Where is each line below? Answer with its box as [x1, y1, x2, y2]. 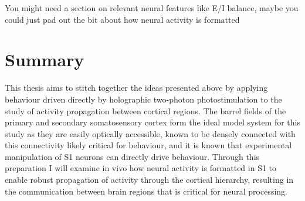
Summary [5, 47, 84, 71]
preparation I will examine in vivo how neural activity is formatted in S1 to [5, 162, 277, 174]
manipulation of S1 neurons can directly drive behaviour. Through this [5, 150, 260, 162]
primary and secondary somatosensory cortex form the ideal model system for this [5, 116, 301, 128]
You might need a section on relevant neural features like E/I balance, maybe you [5, 2, 299, 13]
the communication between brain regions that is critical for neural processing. [5, 185, 287, 197]
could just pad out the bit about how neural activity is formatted [5, 13, 240, 25]
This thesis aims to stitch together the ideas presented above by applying [5, 81, 268, 94]
